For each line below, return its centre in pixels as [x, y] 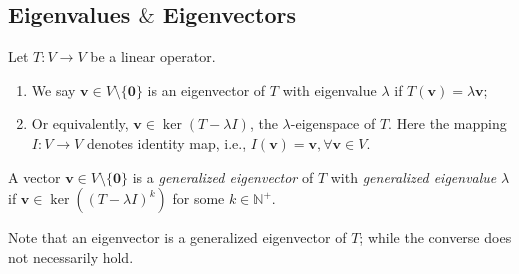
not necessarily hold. [71, 256]
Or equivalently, [80, 123]
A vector [34, 176]
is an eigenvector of [206, 89]
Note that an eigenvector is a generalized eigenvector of [177, 237]
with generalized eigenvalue [413, 176]
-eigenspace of [333, 123]
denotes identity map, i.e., [166, 142]
